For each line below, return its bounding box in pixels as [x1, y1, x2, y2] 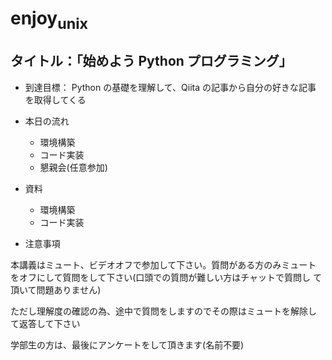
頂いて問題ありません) [10, 283, 102, 296]
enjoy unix [10, 7, 89, 33]
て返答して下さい [10, 317, 81, 329]
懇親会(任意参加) [39, 161, 108, 173]
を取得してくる [24, 93, 87, 106]
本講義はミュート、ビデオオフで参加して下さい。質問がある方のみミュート [10, 258, 317, 271]
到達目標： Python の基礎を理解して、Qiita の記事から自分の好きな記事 [24, 81, 317, 93]
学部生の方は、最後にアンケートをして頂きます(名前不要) [10, 338, 245, 351]
